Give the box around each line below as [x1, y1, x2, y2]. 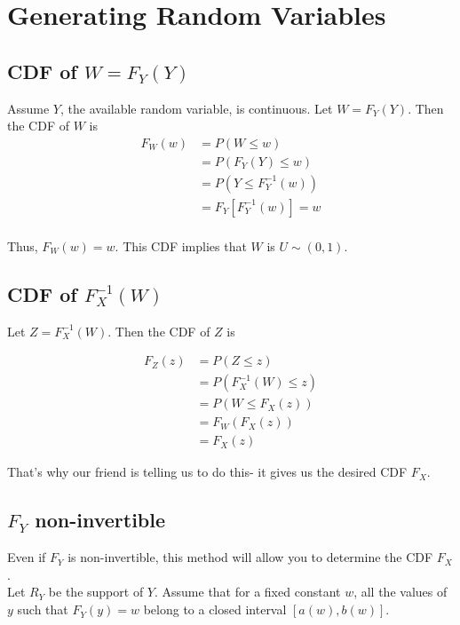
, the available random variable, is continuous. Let [60, 99, 333, 117]
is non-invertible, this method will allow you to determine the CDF [67, 548, 433, 566]
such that [17, 600, 68, 619]
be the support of [48, 582, 144, 601]
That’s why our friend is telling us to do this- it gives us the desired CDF [7, 463, 408, 481]
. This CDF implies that [115, 236, 247, 255]
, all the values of [353, 582, 448, 601]
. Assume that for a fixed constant [154, 582, 341, 601]
